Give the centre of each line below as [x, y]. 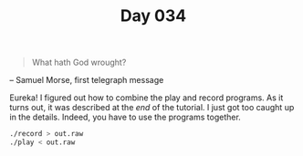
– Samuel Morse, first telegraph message [87, 80]
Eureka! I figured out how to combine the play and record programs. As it [146, 98]
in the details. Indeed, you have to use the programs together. [125, 117]
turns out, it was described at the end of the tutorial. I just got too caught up [152, 108]
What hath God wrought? [79, 62]
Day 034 [153, 16]
